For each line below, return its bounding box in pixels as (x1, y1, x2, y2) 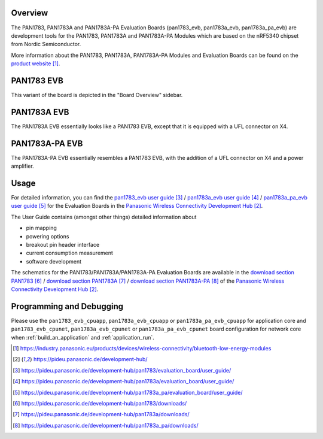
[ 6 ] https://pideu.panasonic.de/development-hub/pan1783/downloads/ (13, 400, 187, 407)
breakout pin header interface (26, 241, 100, 249)
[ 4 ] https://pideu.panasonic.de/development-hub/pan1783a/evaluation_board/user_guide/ (13, 378, 234, 385)
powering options (26, 232, 69, 240)
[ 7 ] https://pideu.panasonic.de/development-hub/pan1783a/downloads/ (13, 411, 190, 418)
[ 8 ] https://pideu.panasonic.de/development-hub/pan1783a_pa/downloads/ (13, 422, 199, 429)
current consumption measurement (26, 249, 114, 257)
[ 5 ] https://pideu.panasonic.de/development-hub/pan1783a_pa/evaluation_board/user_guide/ (13, 389, 243, 396)
